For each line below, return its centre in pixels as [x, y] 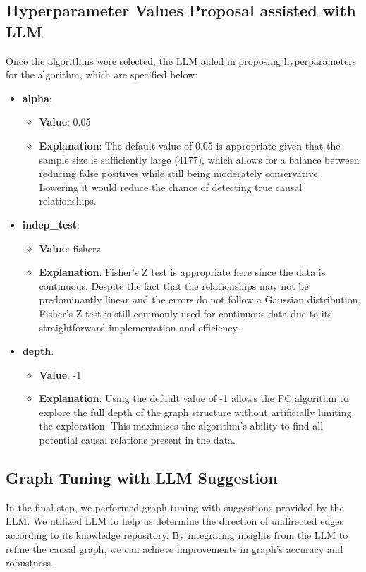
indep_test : [51, 224]
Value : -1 [60, 374]
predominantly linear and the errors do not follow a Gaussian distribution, [200, 299]
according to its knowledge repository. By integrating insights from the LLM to [177, 535]
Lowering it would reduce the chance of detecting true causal [171, 187]
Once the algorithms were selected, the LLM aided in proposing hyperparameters [181, 60]
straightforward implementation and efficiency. [139, 327]
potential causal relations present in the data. [137, 440]
